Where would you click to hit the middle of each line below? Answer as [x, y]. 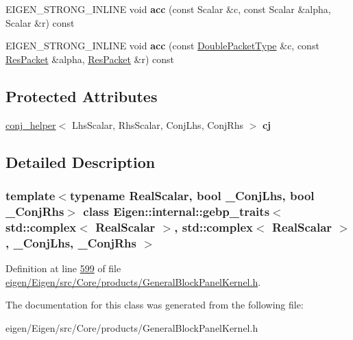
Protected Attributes [82, 96]
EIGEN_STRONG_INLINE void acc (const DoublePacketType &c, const [162, 46]
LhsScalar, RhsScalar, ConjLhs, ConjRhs [157, 124]
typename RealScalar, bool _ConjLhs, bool [192, 195]
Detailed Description [81, 161]
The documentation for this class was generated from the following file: [155, 305]
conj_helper [31, 124]
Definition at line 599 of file [63, 268]
